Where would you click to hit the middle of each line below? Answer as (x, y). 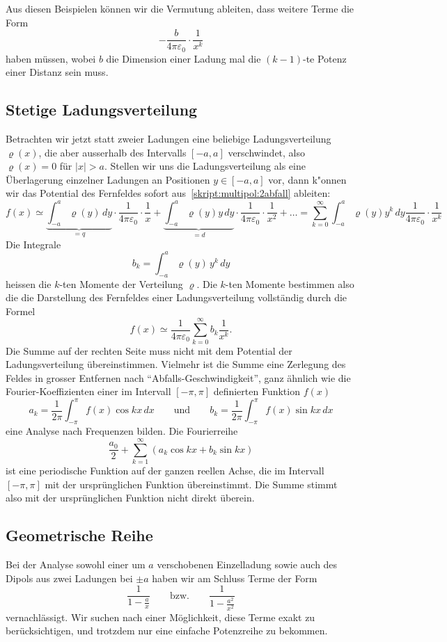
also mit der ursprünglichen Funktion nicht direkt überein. (130, 498)
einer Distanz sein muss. (57, 72)
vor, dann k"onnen (307, 179)
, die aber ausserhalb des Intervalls (112, 152)
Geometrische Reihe (79, 535)
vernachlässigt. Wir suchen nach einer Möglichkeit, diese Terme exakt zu (160, 617)
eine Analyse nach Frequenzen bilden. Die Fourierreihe (122, 431)
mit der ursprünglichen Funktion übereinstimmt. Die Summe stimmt (191, 484)
